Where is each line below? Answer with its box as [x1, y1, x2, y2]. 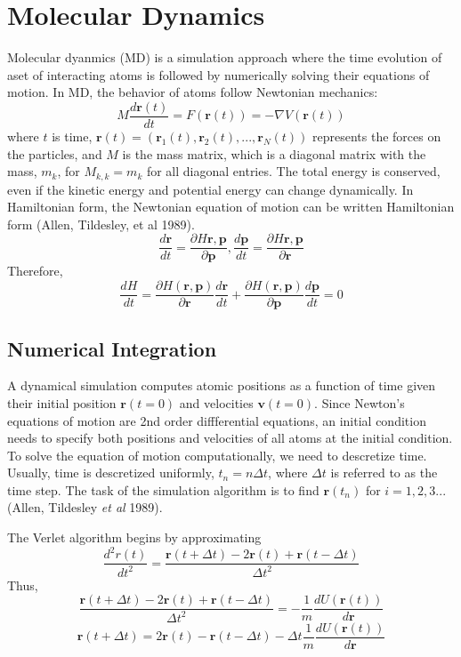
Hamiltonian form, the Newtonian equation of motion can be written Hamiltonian [7, 197, 455, 216]
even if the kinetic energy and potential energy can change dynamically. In [7, 180, 414, 198]
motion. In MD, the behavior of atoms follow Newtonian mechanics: [7, 83, 378, 101]
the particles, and [7, 144, 102, 163]
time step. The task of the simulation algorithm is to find [7, 480, 319, 499]
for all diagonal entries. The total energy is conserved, [146, 162, 441, 180]
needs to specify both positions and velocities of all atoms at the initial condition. [7, 429, 453, 447]
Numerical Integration [7, 334, 217, 362]
